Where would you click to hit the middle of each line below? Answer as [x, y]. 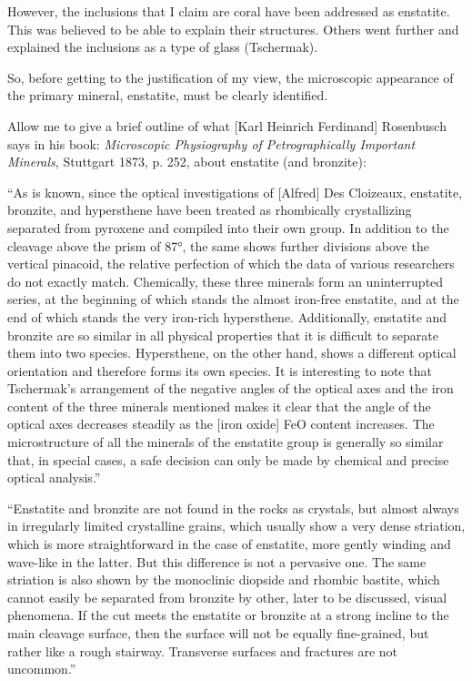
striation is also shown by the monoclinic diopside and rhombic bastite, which [224, 579]
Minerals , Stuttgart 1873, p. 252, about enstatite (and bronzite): [187, 162]
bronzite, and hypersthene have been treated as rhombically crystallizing [210, 210]
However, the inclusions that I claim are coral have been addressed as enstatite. [229, 11]
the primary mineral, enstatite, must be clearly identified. [168, 95]
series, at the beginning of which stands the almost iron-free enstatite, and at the [233, 299]
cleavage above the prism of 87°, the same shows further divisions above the [218, 245]
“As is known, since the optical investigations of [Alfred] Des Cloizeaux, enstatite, [235, 192]
